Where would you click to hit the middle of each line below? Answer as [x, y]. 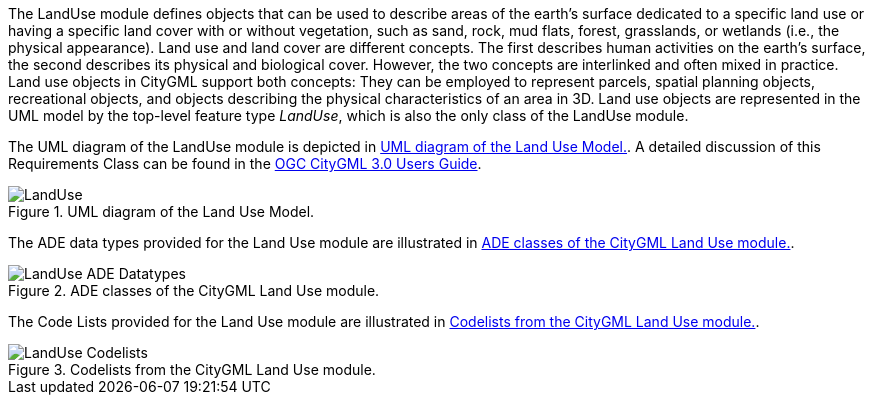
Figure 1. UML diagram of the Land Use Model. [161, 211]
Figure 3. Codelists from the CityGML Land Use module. [192, 369]
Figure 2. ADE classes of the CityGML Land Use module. [194, 290]
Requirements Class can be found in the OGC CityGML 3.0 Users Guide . [245, 163]
